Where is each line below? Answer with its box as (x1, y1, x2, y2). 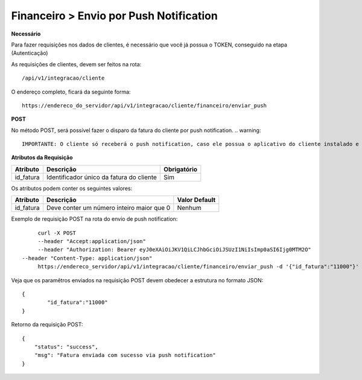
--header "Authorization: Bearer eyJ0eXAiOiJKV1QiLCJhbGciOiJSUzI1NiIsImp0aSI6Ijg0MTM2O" (37, 246, 312, 253)
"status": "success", (34, 343, 99, 350)
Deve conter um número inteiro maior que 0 (46, 204, 171, 212)
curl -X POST (37, 229, 77, 236)
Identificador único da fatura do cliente (46, 173, 157, 181)
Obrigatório (164, 165, 198, 173)
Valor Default (177, 196, 216, 204)
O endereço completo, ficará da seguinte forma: (11, 88, 131, 95)
